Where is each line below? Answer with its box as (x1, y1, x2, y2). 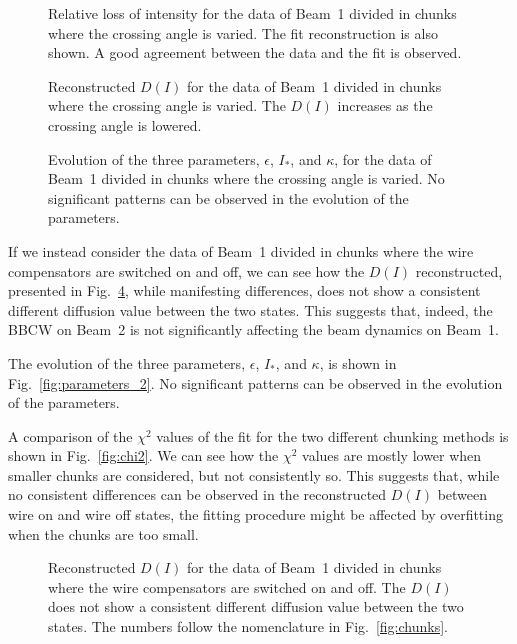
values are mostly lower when (302, 445, 482, 466)
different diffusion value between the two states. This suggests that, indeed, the (8, 299, 493, 320)
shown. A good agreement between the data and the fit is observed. (48, 42, 462, 63)
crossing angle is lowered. (48, 114, 202, 135)
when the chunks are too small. (8, 523, 199, 544)
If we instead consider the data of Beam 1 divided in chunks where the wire (8, 240, 474, 261)
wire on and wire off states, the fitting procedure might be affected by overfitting (8, 504, 503, 525)
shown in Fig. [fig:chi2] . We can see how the (8, 445, 279, 466)
